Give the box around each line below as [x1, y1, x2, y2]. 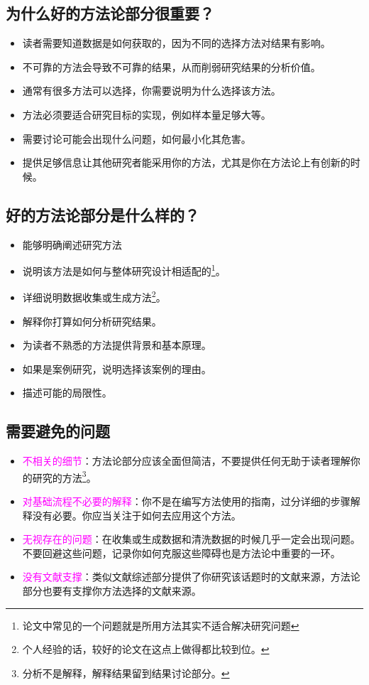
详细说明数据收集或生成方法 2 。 [22, 288, 166, 305]
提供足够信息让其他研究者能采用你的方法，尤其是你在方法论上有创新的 [22, 155, 351, 170]
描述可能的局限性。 [22, 385, 112, 400]
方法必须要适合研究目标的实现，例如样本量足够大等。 [22, 107, 271, 122]
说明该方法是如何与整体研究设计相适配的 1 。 [22, 261, 226, 278]
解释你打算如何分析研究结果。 [22, 313, 162, 328]
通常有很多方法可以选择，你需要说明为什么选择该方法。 [22, 83, 281, 98]
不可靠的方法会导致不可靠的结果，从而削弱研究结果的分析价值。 [22, 59, 321, 74]
